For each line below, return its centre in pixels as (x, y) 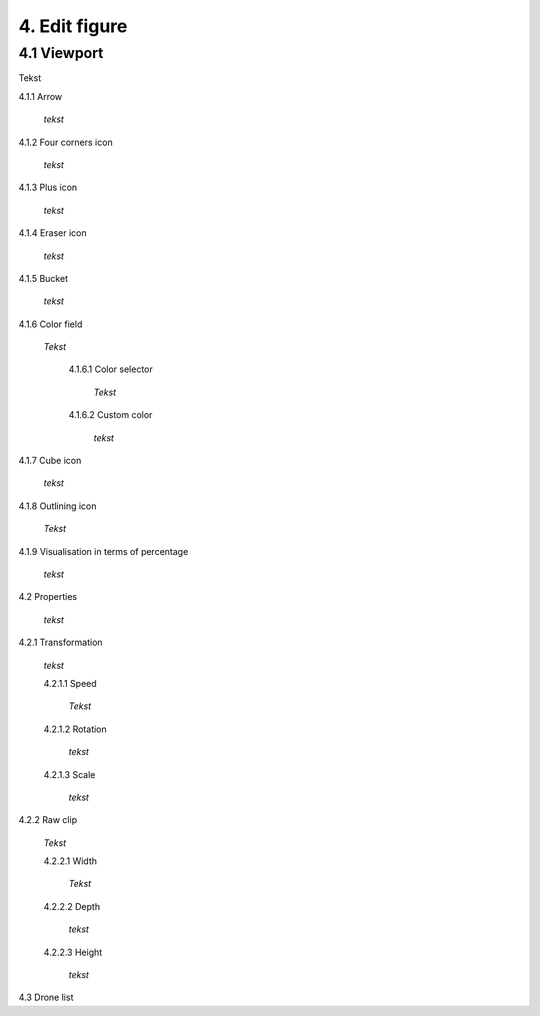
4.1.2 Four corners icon (66, 142)
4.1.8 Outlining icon (57, 506)
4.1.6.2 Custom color (110, 415)
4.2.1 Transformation (61, 642)
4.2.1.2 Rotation (75, 729)
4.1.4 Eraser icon (52, 233)
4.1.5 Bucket (43, 278)
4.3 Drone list (46, 997)
